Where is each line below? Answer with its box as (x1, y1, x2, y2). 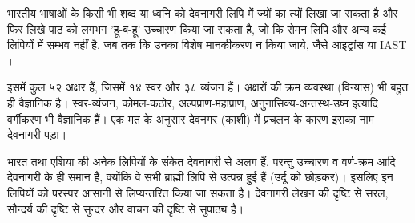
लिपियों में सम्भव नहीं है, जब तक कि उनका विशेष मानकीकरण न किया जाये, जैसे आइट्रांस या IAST (7, 36, 407, 53)
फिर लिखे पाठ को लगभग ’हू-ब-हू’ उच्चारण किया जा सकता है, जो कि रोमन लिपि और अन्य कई (7, 20, 387, 37)
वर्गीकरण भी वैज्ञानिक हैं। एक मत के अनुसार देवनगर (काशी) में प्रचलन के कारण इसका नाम (7, 110, 374, 127)
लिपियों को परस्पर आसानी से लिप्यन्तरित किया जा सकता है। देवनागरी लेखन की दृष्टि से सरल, (7, 184, 389, 201)
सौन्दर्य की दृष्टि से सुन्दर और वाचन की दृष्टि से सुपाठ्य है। (7, 200, 244, 217)
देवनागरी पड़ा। (7, 126, 67, 143)
